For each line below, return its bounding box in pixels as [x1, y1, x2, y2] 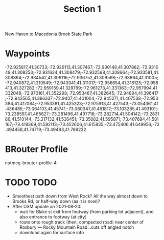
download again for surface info [19, 230, 84, 235]
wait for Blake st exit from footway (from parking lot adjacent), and [19, 209, 154, 215]
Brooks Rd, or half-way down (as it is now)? [12, 198, 100, 204]
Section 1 [63, 3, 101, 15]
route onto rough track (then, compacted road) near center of [19, 219, 144, 225]
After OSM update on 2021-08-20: [12, 204, 82, 209]
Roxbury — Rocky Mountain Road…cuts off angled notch [19, 224, 134, 230]
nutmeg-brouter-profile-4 [5, 160, 57, 166]
